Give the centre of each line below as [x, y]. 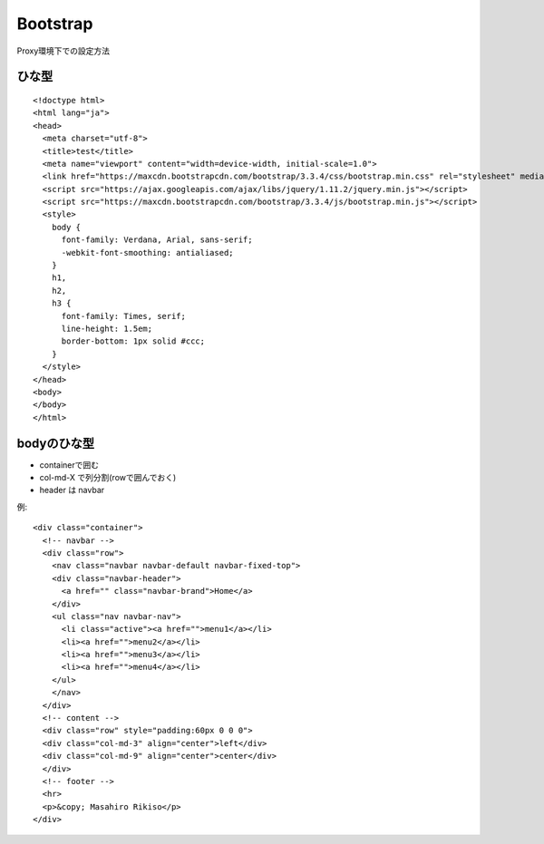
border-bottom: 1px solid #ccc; [133, 341]
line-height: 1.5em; [107, 328]
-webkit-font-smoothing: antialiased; [148, 252]
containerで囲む [69, 465]
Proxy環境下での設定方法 [63, 51]
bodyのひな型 [56, 443]
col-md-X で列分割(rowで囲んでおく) [108, 478]
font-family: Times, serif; [123, 316]
